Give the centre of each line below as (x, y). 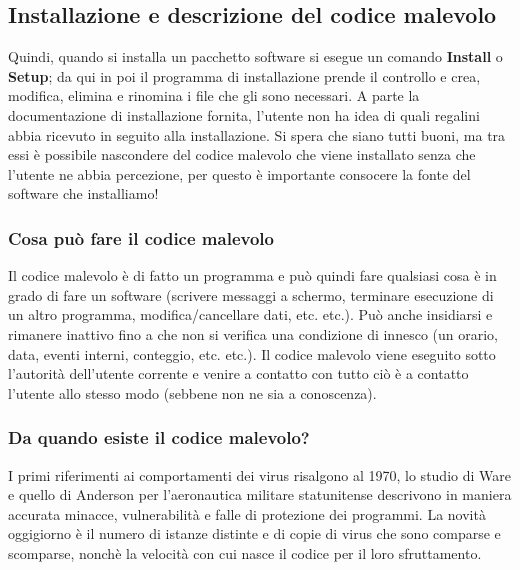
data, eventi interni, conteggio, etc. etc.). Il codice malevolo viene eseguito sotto (252, 353)
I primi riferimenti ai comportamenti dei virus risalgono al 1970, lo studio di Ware (259, 474)
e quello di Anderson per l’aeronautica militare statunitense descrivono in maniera (260, 494)
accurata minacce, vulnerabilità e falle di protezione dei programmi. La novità (247, 513)
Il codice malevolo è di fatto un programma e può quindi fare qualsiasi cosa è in (252, 275)
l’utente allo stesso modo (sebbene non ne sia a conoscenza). (192, 392)
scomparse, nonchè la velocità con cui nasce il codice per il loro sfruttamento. (245, 552)
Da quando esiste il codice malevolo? (159, 437)
